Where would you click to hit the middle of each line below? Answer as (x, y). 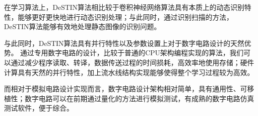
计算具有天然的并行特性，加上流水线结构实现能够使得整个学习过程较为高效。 (129, 72)
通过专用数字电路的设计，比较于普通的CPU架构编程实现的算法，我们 (132, 53)
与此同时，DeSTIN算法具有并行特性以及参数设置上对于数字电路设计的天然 (124, 43)
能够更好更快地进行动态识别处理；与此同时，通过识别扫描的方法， (125, 17)
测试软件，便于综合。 (39, 108)
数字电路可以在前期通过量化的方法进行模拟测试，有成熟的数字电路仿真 (139, 98)
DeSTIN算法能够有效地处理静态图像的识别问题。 (83, 26)
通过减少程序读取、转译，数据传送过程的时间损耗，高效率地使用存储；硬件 (132, 62)
